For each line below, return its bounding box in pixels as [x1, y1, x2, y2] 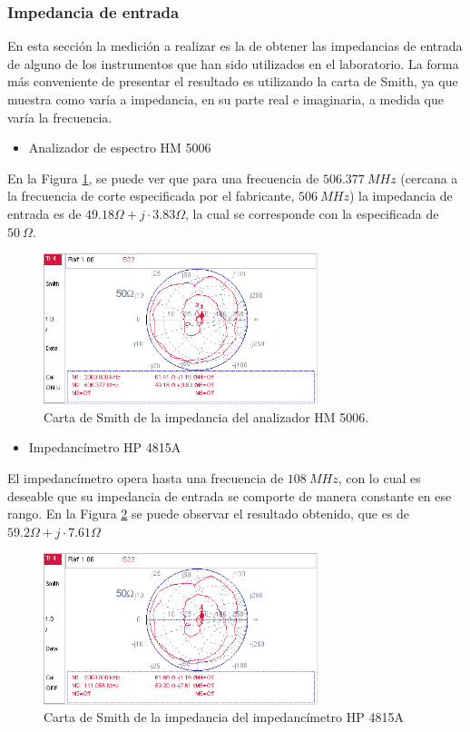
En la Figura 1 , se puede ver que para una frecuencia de [7, 168, 319, 187]
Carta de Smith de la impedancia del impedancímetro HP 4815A [44, 707, 404, 727]
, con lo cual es [338, 469, 421, 488]
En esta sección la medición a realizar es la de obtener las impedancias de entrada [7, 36, 463, 55]
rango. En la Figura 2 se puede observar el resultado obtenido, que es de [7, 504, 410, 523]
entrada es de [7, 203, 82, 223]
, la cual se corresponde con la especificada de [184, 203, 439, 223]
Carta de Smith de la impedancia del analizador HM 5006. [44, 407, 369, 426]
